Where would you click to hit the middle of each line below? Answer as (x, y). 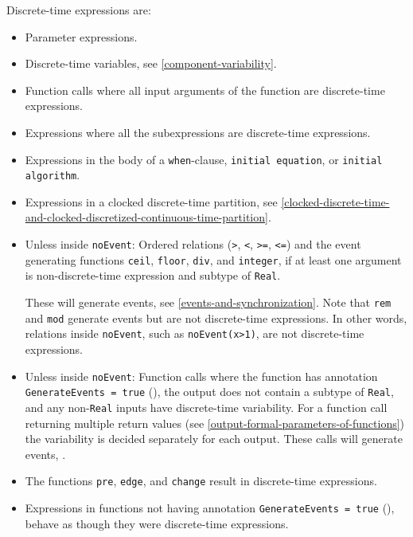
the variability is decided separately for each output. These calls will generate (214, 439)
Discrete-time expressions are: (79, 10)
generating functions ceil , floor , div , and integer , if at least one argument (213, 259)
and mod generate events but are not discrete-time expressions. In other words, (216, 317)
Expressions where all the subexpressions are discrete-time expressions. (198, 132)
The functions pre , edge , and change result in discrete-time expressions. (201, 481)
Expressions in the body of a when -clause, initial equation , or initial (204, 159)
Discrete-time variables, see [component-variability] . (151, 63)
